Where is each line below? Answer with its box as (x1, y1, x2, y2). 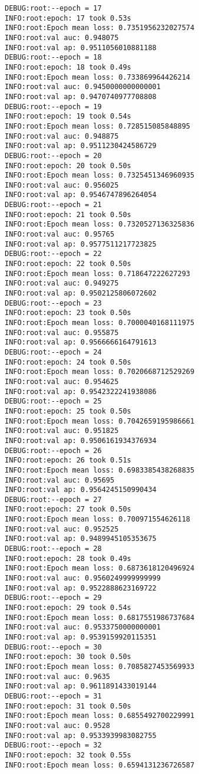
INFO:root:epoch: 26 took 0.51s (5, 456, 131, 465)
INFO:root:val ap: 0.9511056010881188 (5, 43, 157, 52)
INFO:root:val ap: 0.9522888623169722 (5, 583, 157, 592)
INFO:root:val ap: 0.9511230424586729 (5, 142, 157, 150)
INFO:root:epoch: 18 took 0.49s (5, 63, 131, 71)
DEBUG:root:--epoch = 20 (5, 151, 102, 160)
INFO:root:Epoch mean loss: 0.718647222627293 (5, 269, 190, 278)
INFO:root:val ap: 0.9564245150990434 (5, 486, 157, 494)
